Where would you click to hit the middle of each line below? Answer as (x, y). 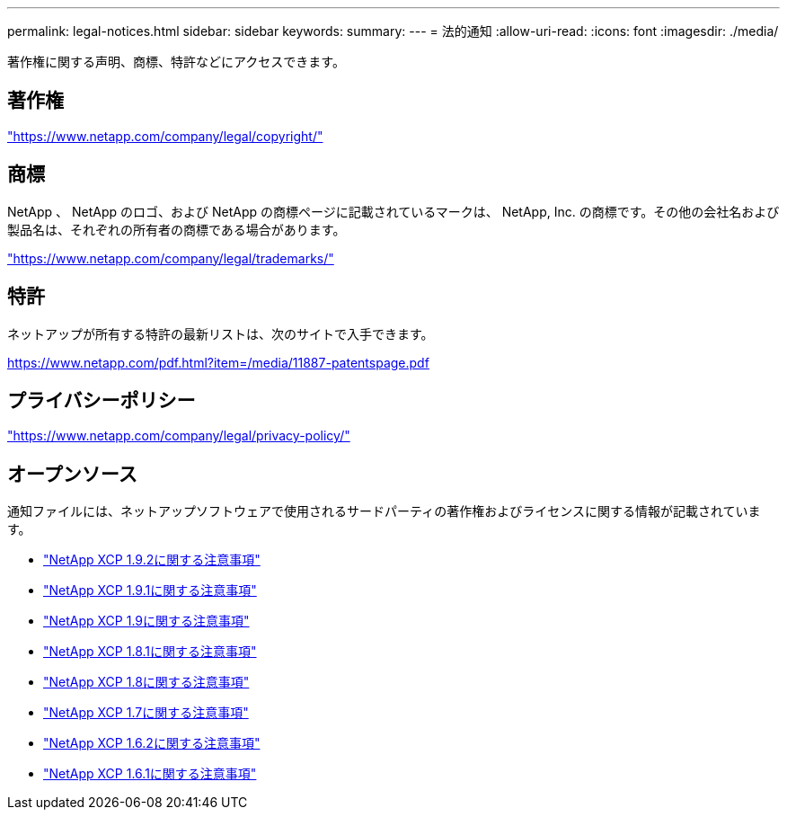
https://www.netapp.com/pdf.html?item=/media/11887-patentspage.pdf (218, 362)
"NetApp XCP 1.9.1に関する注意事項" (150, 591)
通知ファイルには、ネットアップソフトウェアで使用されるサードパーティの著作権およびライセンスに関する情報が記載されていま (384, 511)
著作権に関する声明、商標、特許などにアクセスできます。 (176, 62)
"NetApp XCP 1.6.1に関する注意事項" (150, 774)
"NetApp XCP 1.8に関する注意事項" (146, 682)
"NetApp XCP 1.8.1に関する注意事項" (150, 652)
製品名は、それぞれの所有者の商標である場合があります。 (177, 229)
